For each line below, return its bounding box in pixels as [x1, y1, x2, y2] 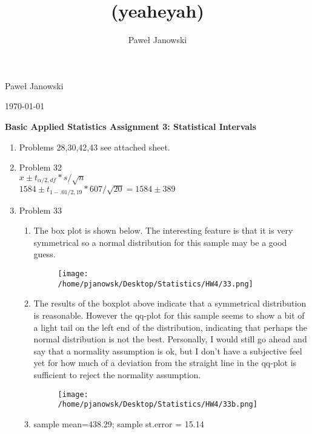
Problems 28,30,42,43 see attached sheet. [19, 140, 170, 153]
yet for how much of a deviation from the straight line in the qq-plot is [33, 356, 297, 369]
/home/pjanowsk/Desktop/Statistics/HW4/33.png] [58, 279, 253, 288]
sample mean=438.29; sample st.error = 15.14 [33, 417, 204, 430]
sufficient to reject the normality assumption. [33, 368, 201, 381]
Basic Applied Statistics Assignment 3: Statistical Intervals [5, 120, 256, 132]
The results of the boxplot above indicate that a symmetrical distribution [33, 297, 307, 310]
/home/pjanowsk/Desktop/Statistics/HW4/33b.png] [58, 400, 257, 409]
